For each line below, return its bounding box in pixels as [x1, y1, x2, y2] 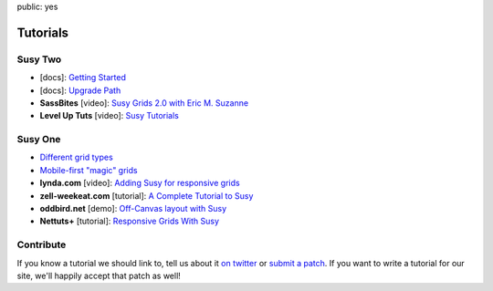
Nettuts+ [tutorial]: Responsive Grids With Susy [39, 215, 219, 227]
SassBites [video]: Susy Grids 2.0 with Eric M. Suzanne [39, 97, 249, 109]
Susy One [16, 133, 61, 146]
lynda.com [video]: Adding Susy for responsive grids [39, 178, 241, 189]
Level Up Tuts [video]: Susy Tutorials [39, 110, 180, 121]
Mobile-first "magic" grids [39, 164, 138, 175]
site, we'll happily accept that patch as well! [16, 270, 182, 281]
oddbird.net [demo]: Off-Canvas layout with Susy [39, 203, 227, 214]
